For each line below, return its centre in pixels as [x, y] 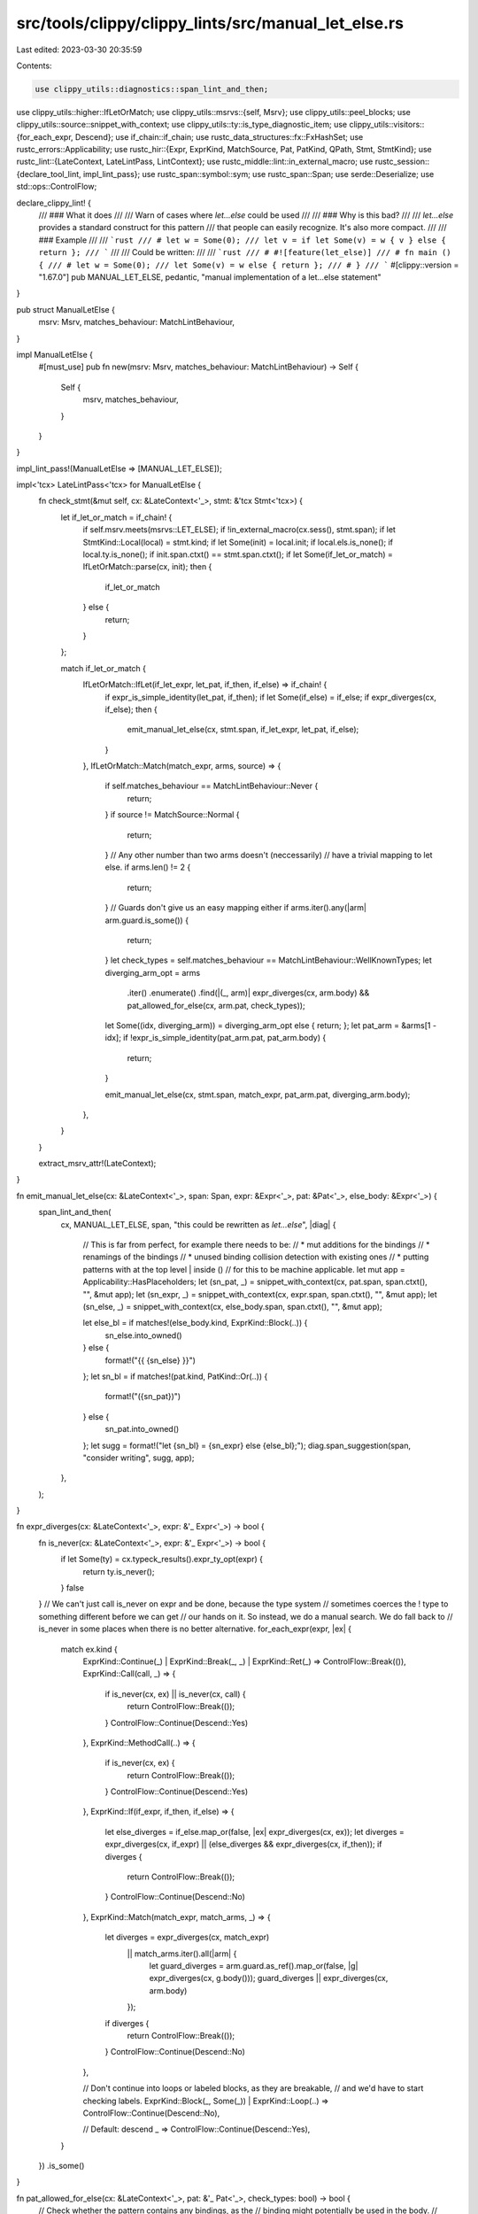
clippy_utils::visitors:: [387, 125]
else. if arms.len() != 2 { [148, 867]
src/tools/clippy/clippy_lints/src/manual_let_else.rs [210, 23]
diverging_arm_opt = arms [153, 972]
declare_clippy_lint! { [54, 203]
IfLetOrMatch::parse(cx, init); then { [147, 567]
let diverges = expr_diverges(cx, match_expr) [187, 1937]
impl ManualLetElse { [54, 354]
